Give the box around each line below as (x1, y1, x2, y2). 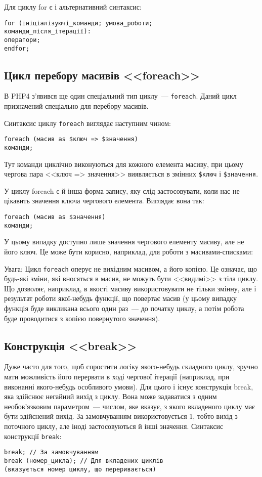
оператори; (4, 36, 40, 44)
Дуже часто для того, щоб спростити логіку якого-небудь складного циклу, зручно (4, 361, 258, 372)
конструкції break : (4, 430, 62, 441)
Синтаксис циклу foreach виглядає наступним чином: (4, 117, 171, 128)
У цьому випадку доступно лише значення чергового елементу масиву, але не (4, 236, 244, 247)
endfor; (4, 45, 30, 52)
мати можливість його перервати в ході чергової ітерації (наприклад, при (4, 371, 230, 381)
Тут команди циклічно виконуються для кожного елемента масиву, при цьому (4, 158, 243, 169)
